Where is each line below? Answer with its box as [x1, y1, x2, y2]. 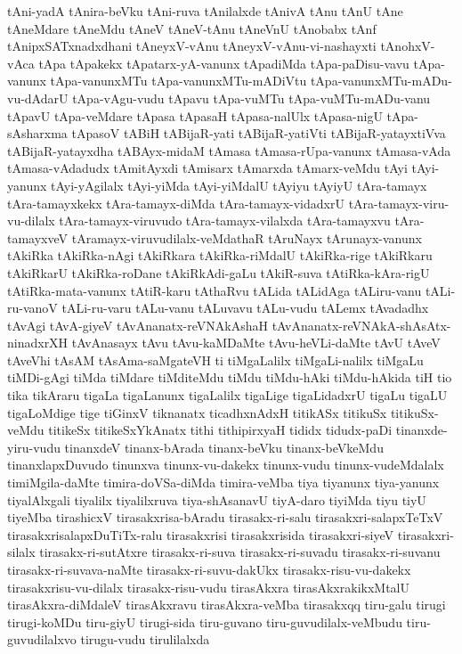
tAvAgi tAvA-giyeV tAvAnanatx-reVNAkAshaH [7, 315, 268, 334]
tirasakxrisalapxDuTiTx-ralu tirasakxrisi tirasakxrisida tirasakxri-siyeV [7, 525, 394, 544]
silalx [7, 543, 36, 561]
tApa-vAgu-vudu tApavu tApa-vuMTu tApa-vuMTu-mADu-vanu [72, 88, 431, 107]
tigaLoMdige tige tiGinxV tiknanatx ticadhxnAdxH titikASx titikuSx [7, 403, 387, 421]
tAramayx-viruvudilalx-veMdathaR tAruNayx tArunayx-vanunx [71, 228, 422, 247]
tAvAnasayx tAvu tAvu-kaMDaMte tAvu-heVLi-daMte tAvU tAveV [71, 333, 441, 352]
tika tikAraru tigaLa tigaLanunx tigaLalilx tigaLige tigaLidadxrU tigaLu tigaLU [7, 386, 448, 405]
